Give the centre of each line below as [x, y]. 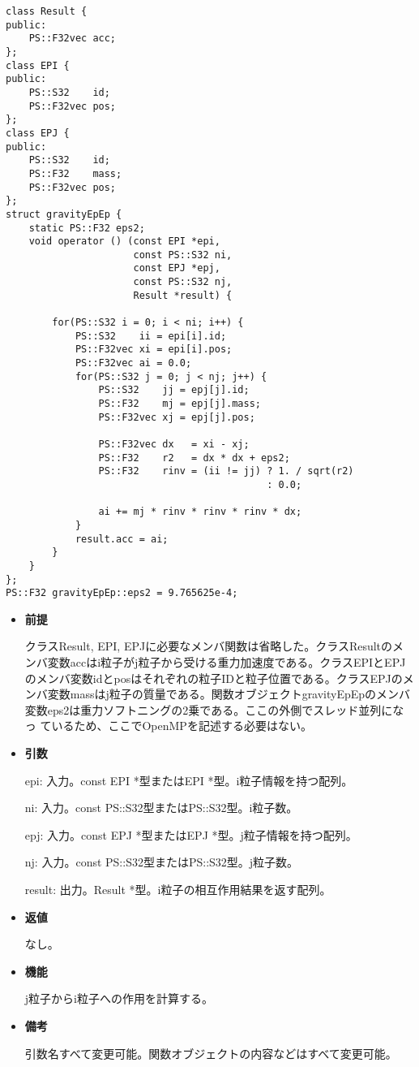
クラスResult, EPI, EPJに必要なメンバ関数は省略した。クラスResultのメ [214, 646]
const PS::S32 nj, [183, 282]
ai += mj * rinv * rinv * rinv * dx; [200, 512]
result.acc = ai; [122, 539]
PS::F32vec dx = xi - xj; [174, 444]
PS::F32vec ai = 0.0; [133, 363]
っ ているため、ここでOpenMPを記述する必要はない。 [168, 726]
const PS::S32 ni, [183, 255]
